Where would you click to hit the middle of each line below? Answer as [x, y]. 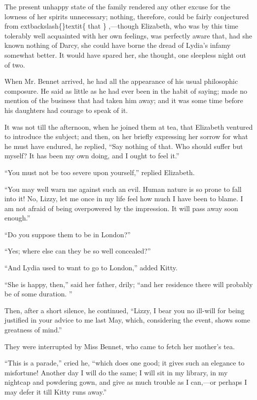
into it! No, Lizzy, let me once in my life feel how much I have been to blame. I [124, 199]
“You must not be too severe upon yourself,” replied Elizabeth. [100, 172]
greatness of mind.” [33, 330]
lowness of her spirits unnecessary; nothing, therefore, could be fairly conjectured [127, 16]
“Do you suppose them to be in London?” [68, 234]
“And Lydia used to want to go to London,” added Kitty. [91, 268]
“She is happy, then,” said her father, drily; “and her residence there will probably [129, 284]
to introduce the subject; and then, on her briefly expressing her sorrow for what [126, 136]
